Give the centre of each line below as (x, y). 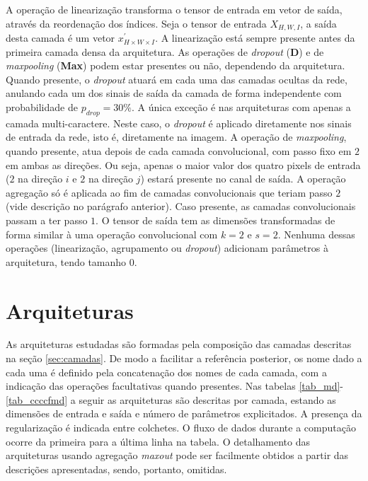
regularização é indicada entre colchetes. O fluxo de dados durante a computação (181, 428)
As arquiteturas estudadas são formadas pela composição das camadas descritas (179, 344)
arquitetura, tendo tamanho (66, 261)
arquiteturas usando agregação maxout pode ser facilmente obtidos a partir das (177, 455)
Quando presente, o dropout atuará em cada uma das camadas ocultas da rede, (177, 79)
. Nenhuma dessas (316, 234)
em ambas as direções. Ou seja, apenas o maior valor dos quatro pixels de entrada (183, 164)
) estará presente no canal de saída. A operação (243, 179)
